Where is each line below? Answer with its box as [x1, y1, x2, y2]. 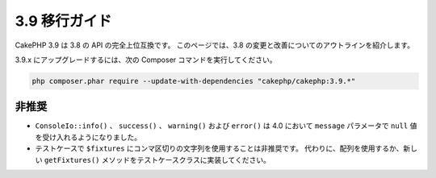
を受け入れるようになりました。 [35, 132, 141, 142]
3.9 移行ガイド [15, 12, 112, 30]
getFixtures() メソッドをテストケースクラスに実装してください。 [44, 155, 270, 164]
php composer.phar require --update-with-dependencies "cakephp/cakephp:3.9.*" [31, 77, 356, 85]
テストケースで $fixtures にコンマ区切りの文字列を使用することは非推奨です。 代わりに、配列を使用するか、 [35, 143, 404, 153]
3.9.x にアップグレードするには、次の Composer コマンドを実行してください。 [15, 55, 277, 64]
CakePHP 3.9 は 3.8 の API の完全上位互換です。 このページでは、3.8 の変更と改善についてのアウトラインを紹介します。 [15, 40, 415, 50]
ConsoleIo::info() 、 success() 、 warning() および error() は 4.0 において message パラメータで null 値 [35, 121, 417, 130]
